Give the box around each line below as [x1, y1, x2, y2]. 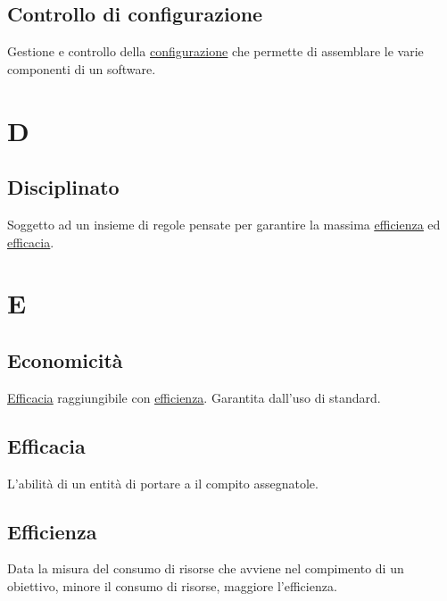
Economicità [7, 346, 123, 373]
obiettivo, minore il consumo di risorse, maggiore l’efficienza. [7, 576, 337, 595]
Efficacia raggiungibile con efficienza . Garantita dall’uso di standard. [7, 388, 381, 406]
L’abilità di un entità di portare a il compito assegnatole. [7, 473, 319, 492]
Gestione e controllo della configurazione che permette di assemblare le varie [7, 42, 424, 61]
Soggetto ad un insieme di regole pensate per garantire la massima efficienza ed [7, 214, 441, 233]
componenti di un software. [7, 59, 156, 78]
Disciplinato [7, 173, 120, 201]
